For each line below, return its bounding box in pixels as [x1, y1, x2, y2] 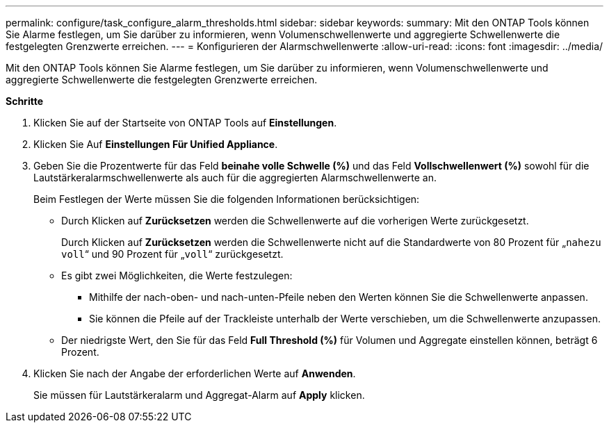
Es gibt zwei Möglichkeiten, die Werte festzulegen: [61, 270, 293, 281]
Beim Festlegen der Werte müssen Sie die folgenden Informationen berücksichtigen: [33, 193, 420, 205]
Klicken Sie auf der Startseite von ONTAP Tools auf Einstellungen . [33, 117, 337, 129]
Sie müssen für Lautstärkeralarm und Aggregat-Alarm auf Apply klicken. [33, 389, 365, 401]
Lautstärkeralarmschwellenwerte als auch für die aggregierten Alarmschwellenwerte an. [33, 172, 437, 183]
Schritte [6, 95, 43, 107]
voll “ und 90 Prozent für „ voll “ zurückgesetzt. [61, 248, 284, 260]
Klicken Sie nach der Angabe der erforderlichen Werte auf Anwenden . [33, 368, 356, 379]
